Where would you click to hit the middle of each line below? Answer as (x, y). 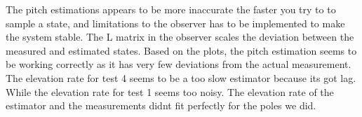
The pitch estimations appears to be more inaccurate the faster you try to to (171, 9)
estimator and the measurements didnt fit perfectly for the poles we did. (161, 105)
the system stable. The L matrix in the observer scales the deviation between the (180, 37)
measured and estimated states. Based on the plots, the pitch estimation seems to (181, 50)
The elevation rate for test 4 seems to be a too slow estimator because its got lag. (181, 77)
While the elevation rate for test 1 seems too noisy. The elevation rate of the (170, 91)
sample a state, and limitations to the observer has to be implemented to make (175, 23)
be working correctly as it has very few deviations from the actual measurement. (179, 64)
